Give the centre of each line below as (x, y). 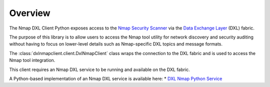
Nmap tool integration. (32, 60)
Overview (30, 13)
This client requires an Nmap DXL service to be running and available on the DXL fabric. (99, 69)
